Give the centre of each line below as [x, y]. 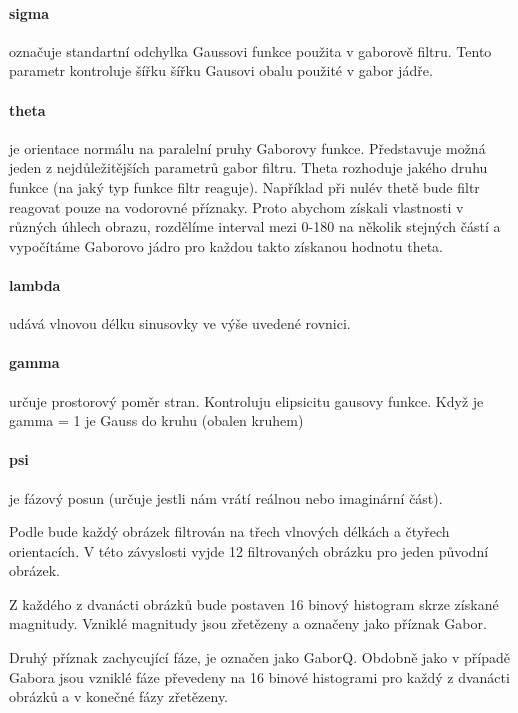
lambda [35, 284]
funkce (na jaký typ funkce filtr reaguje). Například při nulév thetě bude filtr [244, 186]
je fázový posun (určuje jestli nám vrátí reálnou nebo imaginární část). [226, 497]
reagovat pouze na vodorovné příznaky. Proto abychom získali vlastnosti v [236, 206]
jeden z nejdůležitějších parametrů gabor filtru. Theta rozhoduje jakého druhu [248, 167]
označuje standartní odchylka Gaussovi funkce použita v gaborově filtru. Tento [250, 50]
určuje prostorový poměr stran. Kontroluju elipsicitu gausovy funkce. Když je [246, 400]
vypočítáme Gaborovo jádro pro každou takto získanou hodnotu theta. [226, 245]
